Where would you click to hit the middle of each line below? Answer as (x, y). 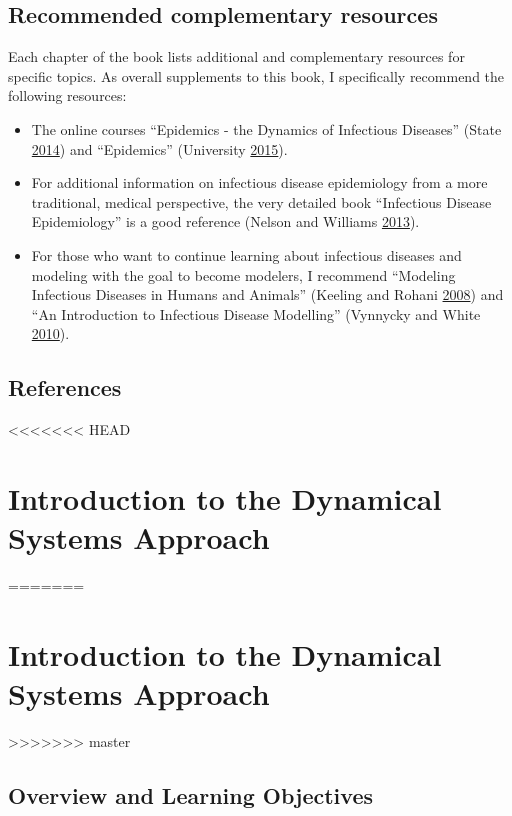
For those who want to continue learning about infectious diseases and (246, 254)
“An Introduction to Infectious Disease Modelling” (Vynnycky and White (256, 313)
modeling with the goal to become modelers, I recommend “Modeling (243, 274)
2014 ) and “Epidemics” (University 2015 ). (159, 148)
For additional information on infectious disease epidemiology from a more (259, 182)
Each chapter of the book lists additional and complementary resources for (236, 56)
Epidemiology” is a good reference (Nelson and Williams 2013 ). (225, 221)
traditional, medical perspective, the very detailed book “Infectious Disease (261, 201)
